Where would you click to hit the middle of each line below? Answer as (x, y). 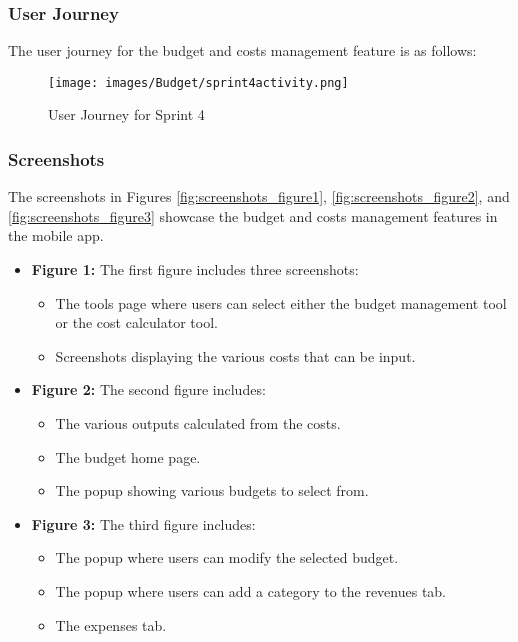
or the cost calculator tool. (136, 322)
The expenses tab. (111, 624)
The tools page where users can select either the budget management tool (281, 302)
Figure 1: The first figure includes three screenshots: (195, 269)
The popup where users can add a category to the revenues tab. (251, 591)
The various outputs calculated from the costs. (198, 423)
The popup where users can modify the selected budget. (227, 557)
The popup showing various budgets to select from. (212, 490)
